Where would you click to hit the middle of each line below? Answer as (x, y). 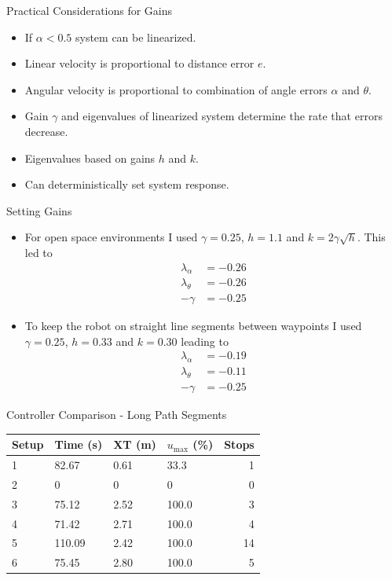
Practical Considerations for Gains (90, 10)
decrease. (46, 131)
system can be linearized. (136, 37)
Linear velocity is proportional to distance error (139, 63)
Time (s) (79, 444)
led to (38, 252)
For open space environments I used (111, 237)
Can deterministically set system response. (127, 184)
